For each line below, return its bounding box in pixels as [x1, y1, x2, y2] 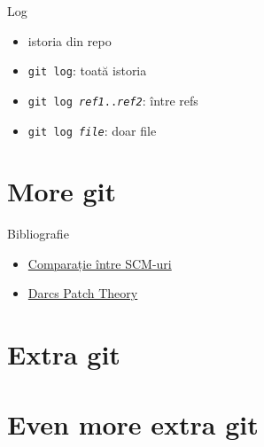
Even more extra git [7, 405, 259, 442]
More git [7, 173, 116, 209]
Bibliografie [7, 224, 69, 243]
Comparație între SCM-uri [27, 254, 172, 272]
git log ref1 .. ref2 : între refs [27, 90, 198, 109]
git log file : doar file [27, 121, 157, 139]
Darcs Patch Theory [27, 284, 138, 302]
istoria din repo [27, 31, 112, 50]
